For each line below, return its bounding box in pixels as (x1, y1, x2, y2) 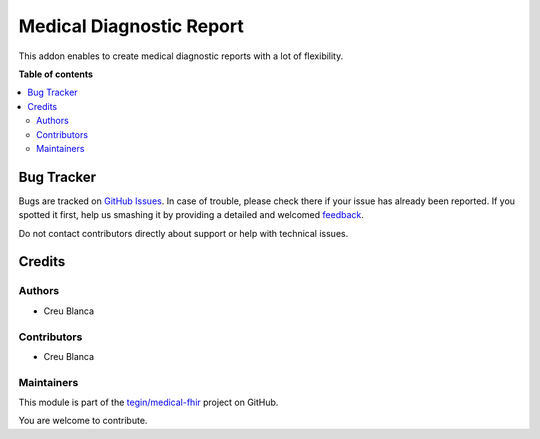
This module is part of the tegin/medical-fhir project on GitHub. (18, 396, 279, 409)
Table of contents (18, 68, 94, 80)
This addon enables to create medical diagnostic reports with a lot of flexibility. (18, 50, 344, 62)
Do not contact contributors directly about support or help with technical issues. (18, 227, 349, 239)
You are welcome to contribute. (18, 415, 148, 427)
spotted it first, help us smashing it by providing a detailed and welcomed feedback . (18, 209, 365, 221)
